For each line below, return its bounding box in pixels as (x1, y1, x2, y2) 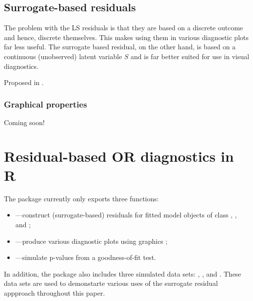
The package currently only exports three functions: (4, 193, 159, 203)
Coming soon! (4, 117, 45, 127)
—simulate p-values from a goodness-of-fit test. (15, 252, 156, 262)
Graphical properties (4, 98, 87, 110)
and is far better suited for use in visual (131, 51, 250, 61)
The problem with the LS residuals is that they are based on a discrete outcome (4, 22, 243, 33)
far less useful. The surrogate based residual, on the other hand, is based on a (4, 42, 236, 52)
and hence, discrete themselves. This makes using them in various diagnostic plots (4, 32, 249, 42)
